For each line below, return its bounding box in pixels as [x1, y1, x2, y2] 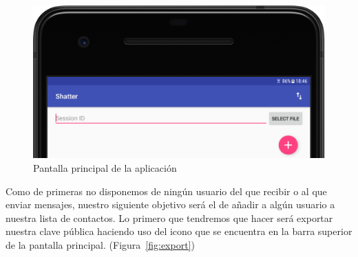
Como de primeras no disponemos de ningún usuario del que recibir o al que [6, 183, 327, 198]
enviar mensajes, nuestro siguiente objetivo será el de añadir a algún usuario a [6, 197, 335, 212]
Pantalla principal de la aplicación [33, 160, 177, 175]
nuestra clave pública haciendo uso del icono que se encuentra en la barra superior [6, 224, 352, 238]
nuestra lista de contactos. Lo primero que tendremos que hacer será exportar [6, 210, 333, 225]
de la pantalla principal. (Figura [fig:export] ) [6, 237, 195, 252]
